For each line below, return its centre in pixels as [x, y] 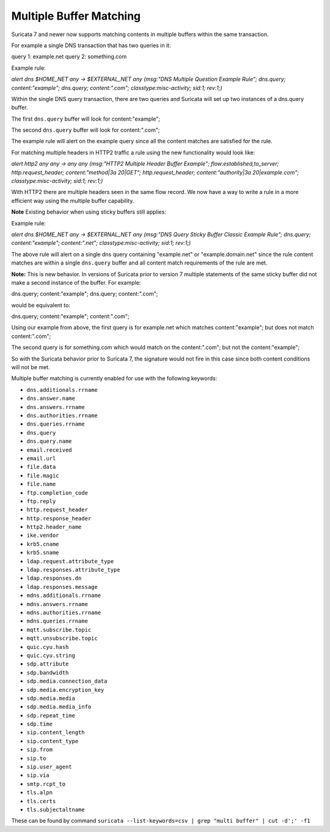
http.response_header [59, 518]
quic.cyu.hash [48, 647]
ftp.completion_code [57, 493]
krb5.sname [43, 553]
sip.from [40, 750]
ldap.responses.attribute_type [73, 570]
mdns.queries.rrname [57, 621]
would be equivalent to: [41, 305]
